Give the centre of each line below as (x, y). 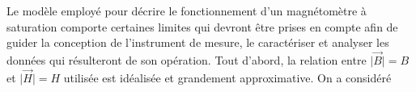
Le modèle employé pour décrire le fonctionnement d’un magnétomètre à (187, 10)
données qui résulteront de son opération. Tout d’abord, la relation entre (187, 60)
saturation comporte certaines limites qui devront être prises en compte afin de (202, 26)
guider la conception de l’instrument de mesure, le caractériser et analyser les (198, 42)
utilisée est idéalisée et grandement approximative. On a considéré (227, 77)
